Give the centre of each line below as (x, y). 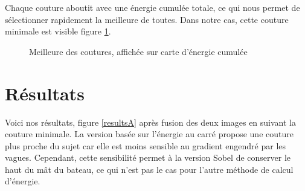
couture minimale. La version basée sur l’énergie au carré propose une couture (149, 134)
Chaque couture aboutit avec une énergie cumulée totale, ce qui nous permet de (152, 7)
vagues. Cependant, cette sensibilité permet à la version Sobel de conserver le (148, 157)
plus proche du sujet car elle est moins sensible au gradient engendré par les (146, 145)
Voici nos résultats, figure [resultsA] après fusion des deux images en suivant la (150, 122)
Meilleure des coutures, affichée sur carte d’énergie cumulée (138, 51)
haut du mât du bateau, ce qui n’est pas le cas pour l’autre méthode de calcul (149, 169)
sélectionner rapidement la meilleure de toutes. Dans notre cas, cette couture (147, 19)
